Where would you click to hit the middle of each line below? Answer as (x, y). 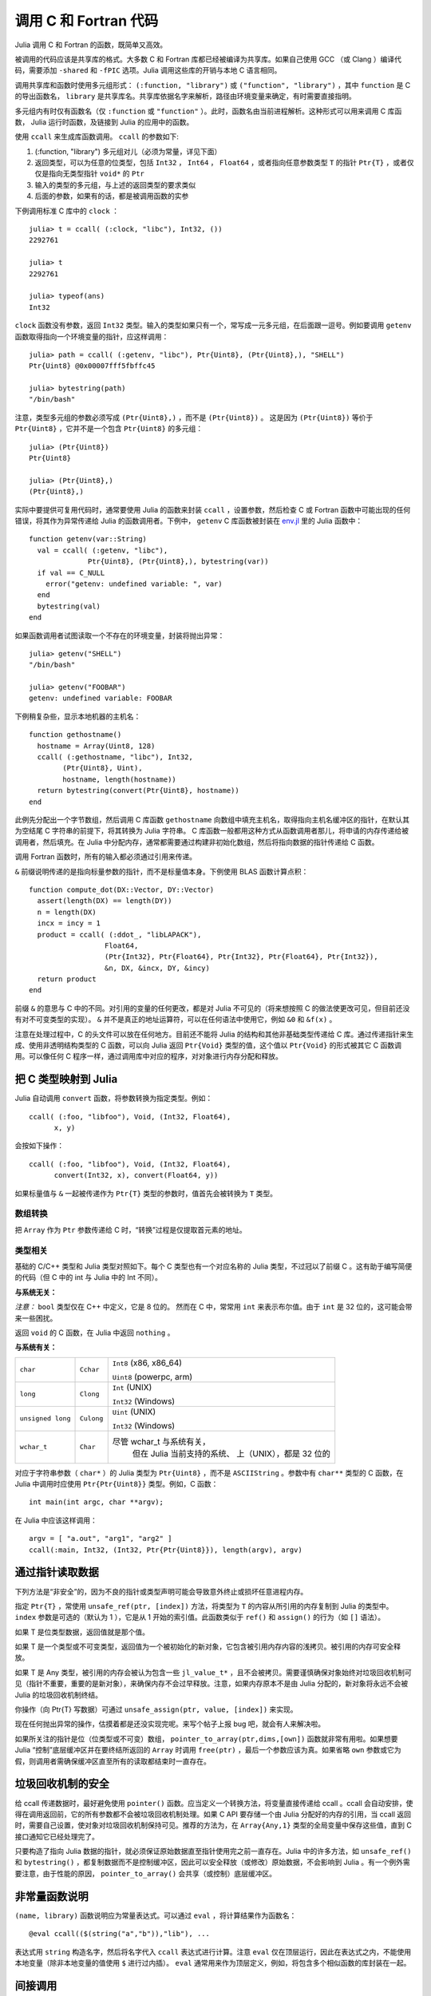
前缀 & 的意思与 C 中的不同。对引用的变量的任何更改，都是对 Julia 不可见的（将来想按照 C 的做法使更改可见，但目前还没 (212, 1008)
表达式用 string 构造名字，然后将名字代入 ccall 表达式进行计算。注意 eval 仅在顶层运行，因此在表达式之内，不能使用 (213, 1951)
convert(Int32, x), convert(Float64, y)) (136, 1175)
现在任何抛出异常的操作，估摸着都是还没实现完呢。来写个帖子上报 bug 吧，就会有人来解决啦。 (170, 1724)
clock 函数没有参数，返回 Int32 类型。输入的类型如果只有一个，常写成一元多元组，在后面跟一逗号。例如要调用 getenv (213, 325)
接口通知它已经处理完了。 (57, 1836)
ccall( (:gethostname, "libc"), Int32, (115, 757)
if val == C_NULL (71, 572)
